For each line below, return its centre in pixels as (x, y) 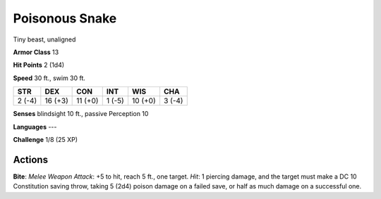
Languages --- (35, 127)
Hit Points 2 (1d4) (39, 65)
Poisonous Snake (65, 18)
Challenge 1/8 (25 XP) (45, 139)
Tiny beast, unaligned (44, 39)
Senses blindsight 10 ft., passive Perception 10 (81, 114)
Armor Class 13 (36, 52)
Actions (31, 159)
